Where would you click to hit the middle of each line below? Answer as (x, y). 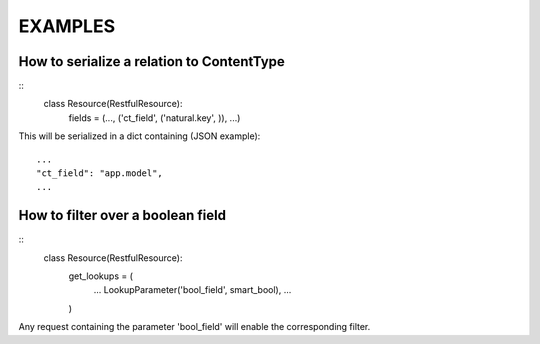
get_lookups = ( (101, 276)
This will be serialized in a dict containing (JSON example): (139, 136)
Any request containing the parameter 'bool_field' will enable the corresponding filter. (194, 327)
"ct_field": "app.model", (100, 173)
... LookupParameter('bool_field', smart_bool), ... (192, 290)
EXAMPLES (66, 26)
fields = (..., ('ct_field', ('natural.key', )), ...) (154, 117)
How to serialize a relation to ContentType (151, 61)
